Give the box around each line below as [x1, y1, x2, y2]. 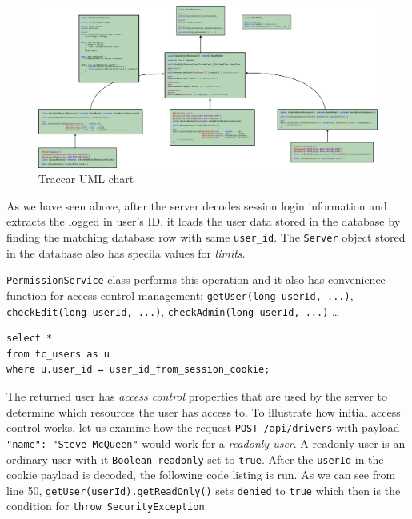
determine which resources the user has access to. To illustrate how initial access [6, 403, 401, 420]
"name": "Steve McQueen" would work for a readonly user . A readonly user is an [6, 434, 406, 451]
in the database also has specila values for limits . [6, 244, 246, 261]
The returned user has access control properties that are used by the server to [6, 388, 387, 405]
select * [6, 333, 53, 345]
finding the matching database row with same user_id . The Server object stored [6, 229, 406, 246]
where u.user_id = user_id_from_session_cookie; [6, 364, 270, 376]
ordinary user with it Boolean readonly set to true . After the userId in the [6, 450, 384, 467]
